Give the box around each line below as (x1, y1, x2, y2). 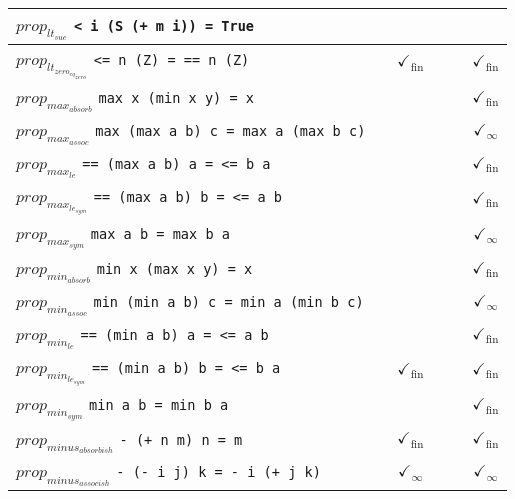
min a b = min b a (89, 396, 229, 413)
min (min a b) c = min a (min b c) (93, 293, 364, 310)
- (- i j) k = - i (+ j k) (116, 464, 321, 481)
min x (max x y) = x (96, 260, 253, 277)
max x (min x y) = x (98, 90, 254, 107)
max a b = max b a (90, 225, 230, 242)
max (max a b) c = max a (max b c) (95, 123, 366, 140)
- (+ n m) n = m (119, 431, 243, 448)
